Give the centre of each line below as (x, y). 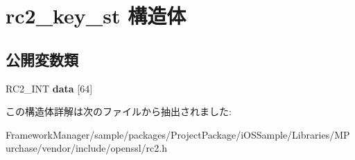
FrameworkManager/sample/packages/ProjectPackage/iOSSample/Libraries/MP (178, 134)
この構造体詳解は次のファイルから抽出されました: (119, 111)
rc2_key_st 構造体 (96, 16)
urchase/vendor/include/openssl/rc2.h (86, 148)
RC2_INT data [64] (49, 88)
